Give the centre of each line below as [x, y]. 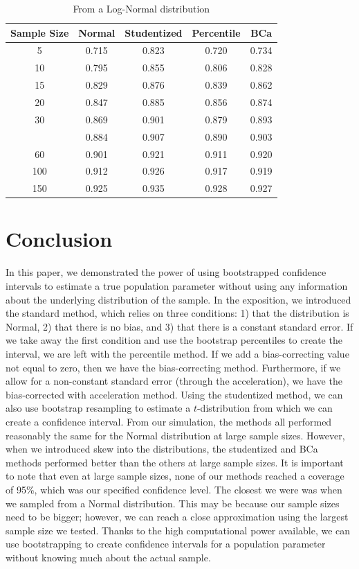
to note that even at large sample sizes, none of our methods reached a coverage [175, 476]
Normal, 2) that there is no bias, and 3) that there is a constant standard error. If [179, 326]
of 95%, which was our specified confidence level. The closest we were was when [174, 489]
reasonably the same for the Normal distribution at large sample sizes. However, [175, 435]
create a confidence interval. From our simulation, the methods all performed [169, 421]
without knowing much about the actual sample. [108, 557]
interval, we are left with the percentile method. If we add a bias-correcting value [177, 353]
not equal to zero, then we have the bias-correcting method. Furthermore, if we [173, 367]
